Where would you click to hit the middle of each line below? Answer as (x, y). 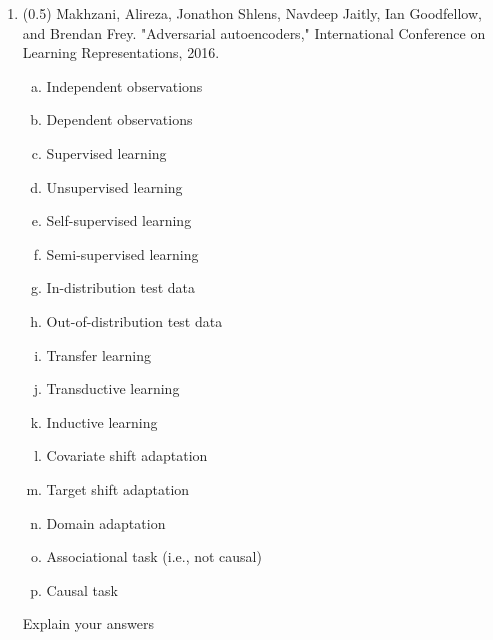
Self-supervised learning (119, 220)
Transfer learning (99, 354)
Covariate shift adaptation (127, 455)
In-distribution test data (120, 287)
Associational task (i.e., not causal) (154, 556)
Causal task (82, 589)
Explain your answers (88, 623)
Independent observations (124, 85)
